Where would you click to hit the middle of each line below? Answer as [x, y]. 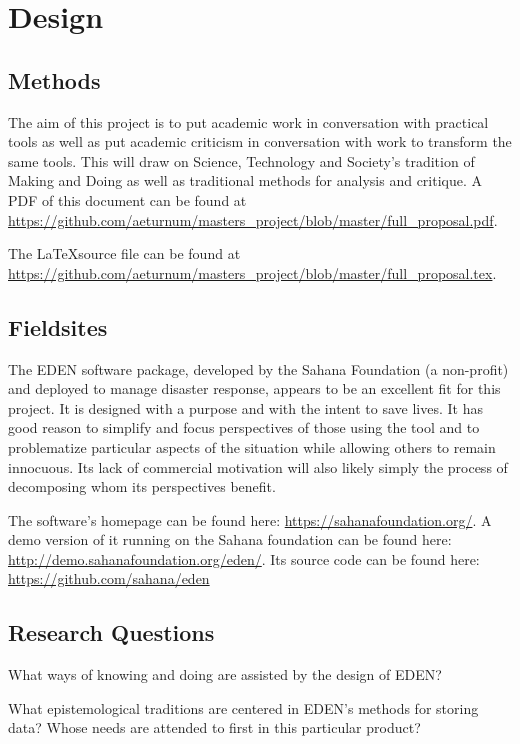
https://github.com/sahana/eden [109, 578]
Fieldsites [58, 326]
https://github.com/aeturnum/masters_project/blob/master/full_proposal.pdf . [253, 219]
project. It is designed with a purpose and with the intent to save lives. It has [245, 407]
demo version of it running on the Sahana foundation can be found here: [230, 539]
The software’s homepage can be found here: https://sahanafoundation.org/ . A [250, 519]
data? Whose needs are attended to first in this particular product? [214, 727]
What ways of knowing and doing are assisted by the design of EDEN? [225, 674]
